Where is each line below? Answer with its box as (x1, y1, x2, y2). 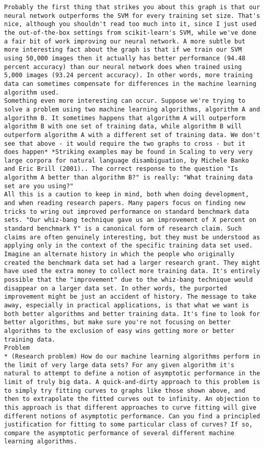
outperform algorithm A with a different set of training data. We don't (4, 131, 260, 139)
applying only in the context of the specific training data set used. (4, 242, 253, 250)
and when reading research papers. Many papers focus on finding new (4, 199, 246, 207)
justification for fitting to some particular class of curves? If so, (4, 421, 253, 429)
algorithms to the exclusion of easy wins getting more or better (4, 327, 235, 334)
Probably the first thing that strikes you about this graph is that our (4, 4, 260, 11)
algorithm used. (4, 88, 59, 96)
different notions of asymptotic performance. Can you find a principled (4, 412, 260, 420)
